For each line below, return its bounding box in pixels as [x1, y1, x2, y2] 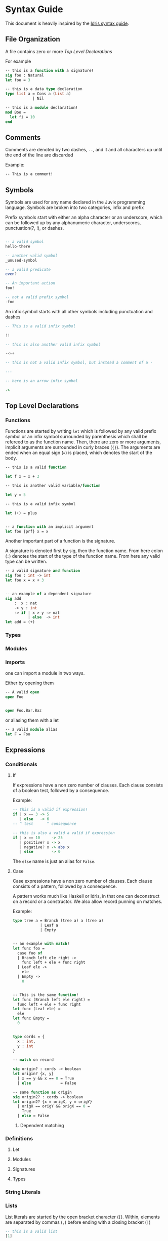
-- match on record [12, 1057, 54, 1062]
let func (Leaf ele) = [12, 1006, 61, 1012]
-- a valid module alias [5, 727, 58, 732]
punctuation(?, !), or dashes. [5, 225, 64, 231]
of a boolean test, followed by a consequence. [12, 788, 110, 794]
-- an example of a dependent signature [5, 591, 92, 597]
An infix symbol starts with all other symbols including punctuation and [5, 308, 153, 314]
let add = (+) [5, 619, 35, 625]
